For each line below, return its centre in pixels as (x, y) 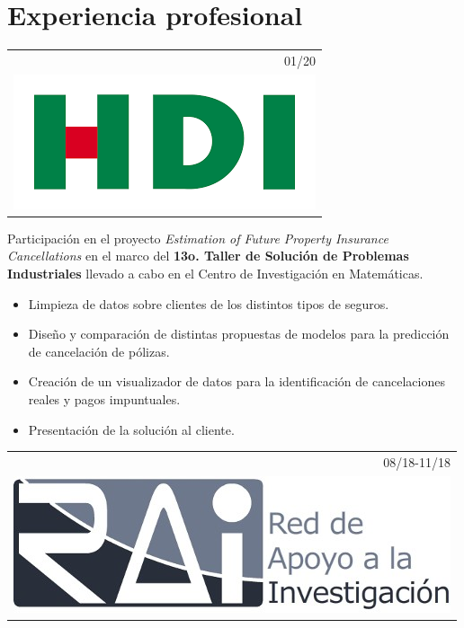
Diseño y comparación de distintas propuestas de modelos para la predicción (239, 334)
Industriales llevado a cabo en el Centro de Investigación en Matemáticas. (215, 273)
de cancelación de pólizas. (99, 351)
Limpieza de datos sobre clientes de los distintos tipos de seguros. (209, 303)
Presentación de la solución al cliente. (131, 429)
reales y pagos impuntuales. (104, 398)
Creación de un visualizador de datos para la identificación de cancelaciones (236, 381)
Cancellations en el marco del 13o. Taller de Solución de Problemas (208, 256)
